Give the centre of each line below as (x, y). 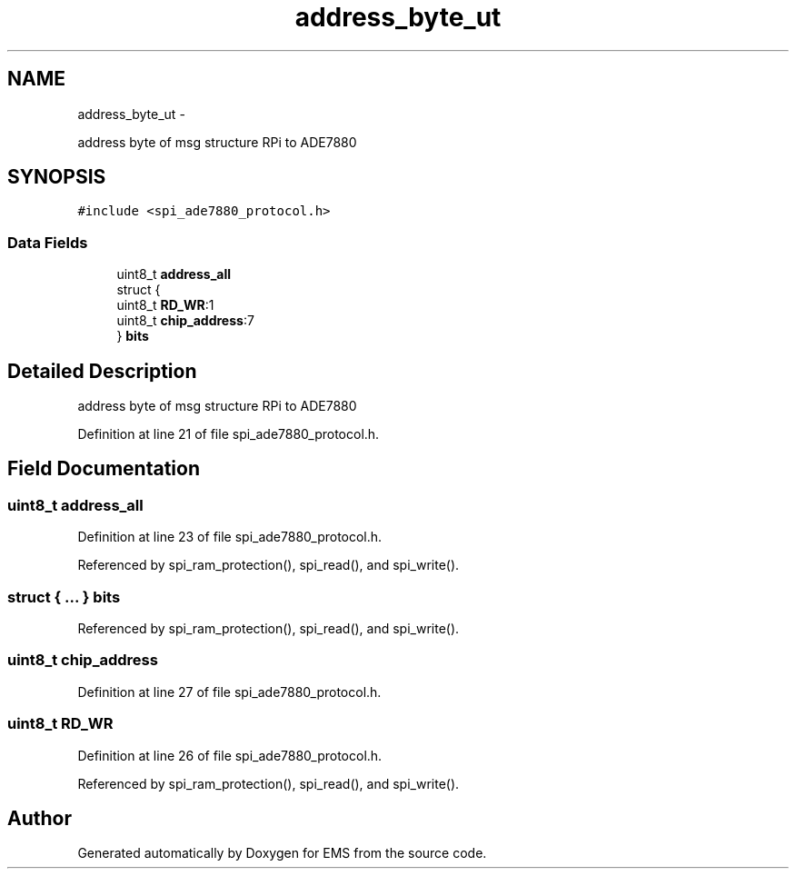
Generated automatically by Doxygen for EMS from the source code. (282, 853)
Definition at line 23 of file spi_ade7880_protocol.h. (230, 537)
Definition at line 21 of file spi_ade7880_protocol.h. (229, 434)
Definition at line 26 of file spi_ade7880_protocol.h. (230, 755)
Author (40, 818)
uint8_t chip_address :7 (185, 321)
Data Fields (48, 242)
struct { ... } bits (64, 597)
